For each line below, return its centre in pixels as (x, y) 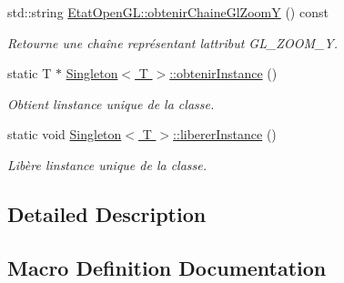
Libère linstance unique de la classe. (107, 164)
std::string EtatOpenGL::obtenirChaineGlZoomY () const (168, 12)
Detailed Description (107, 213)
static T (30, 73)
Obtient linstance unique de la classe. (111, 103)
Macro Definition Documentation (167, 267)
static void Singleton (65, 134)
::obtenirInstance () (223, 73)
